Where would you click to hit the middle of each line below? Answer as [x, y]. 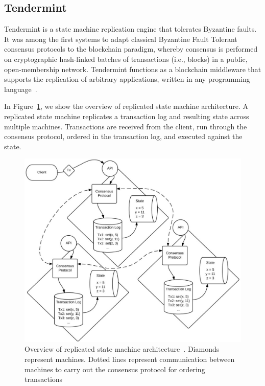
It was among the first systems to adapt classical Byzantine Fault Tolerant [121, 39]
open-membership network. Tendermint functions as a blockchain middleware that [133, 69]
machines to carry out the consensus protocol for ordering [115, 369]
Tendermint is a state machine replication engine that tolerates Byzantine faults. [130, 29]
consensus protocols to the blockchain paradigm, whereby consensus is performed [131, 49]
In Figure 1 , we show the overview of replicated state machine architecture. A [126, 106]
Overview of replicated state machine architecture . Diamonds [122, 349]
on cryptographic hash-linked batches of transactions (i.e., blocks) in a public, [126, 59]
